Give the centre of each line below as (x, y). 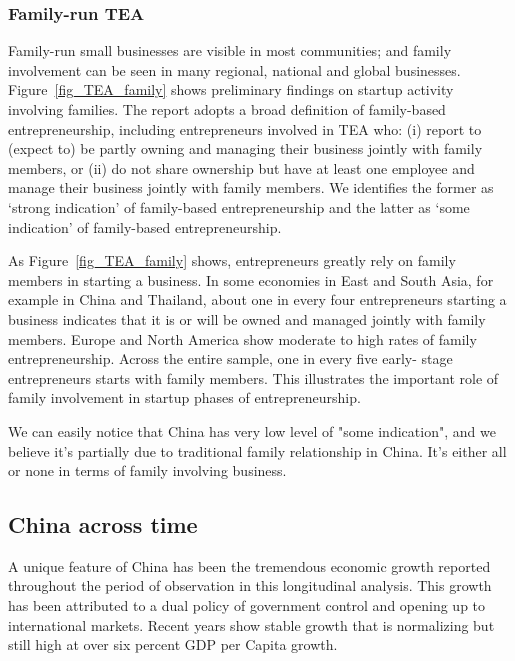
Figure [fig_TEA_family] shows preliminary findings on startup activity (231, 89)
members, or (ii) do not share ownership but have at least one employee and (241, 167)
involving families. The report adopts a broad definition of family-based (227, 109)
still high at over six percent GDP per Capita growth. (173, 644)
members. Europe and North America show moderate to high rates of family (242, 338)
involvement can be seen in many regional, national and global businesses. (234, 69)
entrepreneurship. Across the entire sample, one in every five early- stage (230, 358)
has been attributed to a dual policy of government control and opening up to (247, 605)
